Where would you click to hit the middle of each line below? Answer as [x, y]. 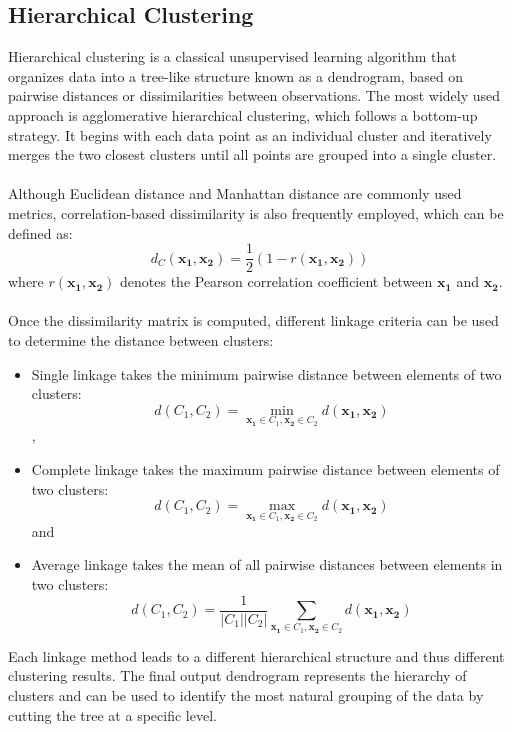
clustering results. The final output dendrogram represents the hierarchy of [237, 675]
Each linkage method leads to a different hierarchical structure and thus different [256, 655]
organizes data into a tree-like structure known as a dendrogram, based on [236, 75]
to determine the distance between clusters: [141, 339]
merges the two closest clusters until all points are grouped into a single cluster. [252, 154]
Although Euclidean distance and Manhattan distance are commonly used [235, 193]
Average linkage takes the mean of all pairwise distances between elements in [267, 564]
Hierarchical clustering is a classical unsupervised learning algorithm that [232, 56]
